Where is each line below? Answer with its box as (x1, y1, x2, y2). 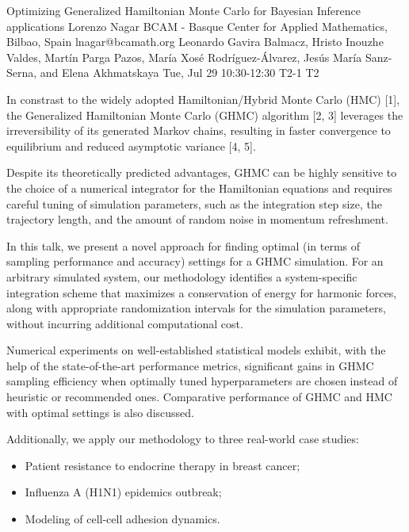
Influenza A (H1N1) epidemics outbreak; (25, 484, 222, 500)
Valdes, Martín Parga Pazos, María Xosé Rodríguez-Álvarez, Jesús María (6, 48, 362, 65)
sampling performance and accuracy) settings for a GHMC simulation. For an (6, 253, 384, 270)
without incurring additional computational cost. (6, 315, 243, 331)
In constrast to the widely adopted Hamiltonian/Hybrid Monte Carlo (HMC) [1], (6, 90, 400, 107)
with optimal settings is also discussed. (6, 404, 194, 420)
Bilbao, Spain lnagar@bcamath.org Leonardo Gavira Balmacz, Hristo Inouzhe (6, 33, 384, 50)
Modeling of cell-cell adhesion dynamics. (25, 511, 220, 527)
